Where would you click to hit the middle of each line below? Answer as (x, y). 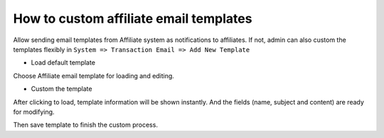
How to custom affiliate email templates (133, 18)
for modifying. (34, 112)
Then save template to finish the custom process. (85, 125)
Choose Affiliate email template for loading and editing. (94, 75)
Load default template (63, 63)
